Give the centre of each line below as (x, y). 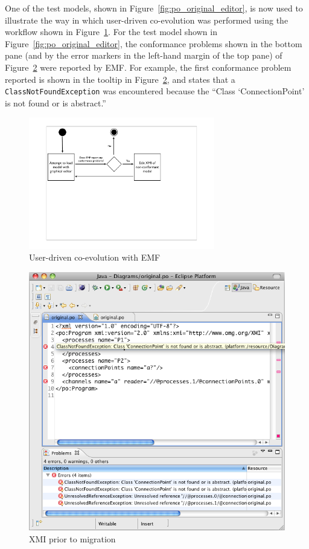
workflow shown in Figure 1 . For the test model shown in (111, 32)
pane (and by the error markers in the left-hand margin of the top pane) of (144, 55)
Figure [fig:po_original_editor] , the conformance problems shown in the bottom (154, 43)
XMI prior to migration (72, 538)
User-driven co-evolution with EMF (95, 257)
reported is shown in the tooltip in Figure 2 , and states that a (120, 79)
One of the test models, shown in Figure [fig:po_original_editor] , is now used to (154, 8)
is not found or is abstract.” (56, 102)
